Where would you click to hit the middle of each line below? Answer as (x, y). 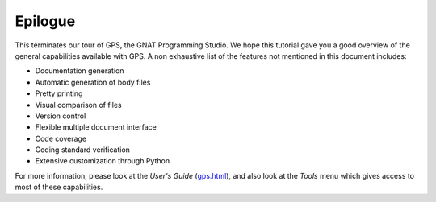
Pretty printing (59, 93)
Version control (61, 116)
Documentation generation (80, 71)
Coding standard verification (83, 150)
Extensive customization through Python (102, 161)
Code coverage (61, 138)
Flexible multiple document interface (96, 127)
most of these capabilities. (59, 187)
